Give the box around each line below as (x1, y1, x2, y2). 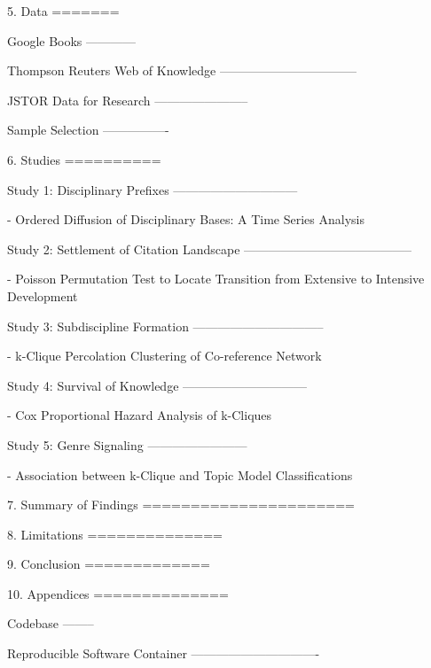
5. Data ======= (7, 2, 120, 19)
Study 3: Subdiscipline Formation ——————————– (7, 316, 324, 335)
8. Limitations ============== (7, 524, 223, 543)
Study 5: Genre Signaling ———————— (7, 435, 247, 454)
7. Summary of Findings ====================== (7, 495, 356, 514)
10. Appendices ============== (7, 584, 229, 602)
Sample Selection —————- (7, 120, 169, 139)
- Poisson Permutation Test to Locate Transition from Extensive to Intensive (7, 269, 425, 288)
